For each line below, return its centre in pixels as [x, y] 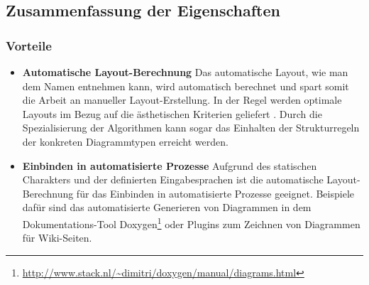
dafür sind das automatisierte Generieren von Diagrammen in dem [167, 207]
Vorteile [29, 45]
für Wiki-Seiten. [57, 238]
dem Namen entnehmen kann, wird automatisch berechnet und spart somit [186, 86]
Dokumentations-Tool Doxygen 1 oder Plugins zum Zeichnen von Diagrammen [191, 222]
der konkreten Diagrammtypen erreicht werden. [125, 141]
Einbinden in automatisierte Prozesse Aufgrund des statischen [170, 165]
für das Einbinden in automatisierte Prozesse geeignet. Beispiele [215, 193]
